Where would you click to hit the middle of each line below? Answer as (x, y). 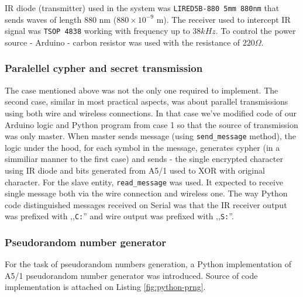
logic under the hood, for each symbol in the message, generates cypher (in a (142, 147)
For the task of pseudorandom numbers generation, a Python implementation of (148, 264)
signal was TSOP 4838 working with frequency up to (97, 31)
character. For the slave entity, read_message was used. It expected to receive (144, 182)
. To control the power (256, 31)
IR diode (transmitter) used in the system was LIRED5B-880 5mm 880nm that (142, 8)
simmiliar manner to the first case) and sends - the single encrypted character (144, 159)
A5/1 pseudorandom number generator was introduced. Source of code (131, 275)
